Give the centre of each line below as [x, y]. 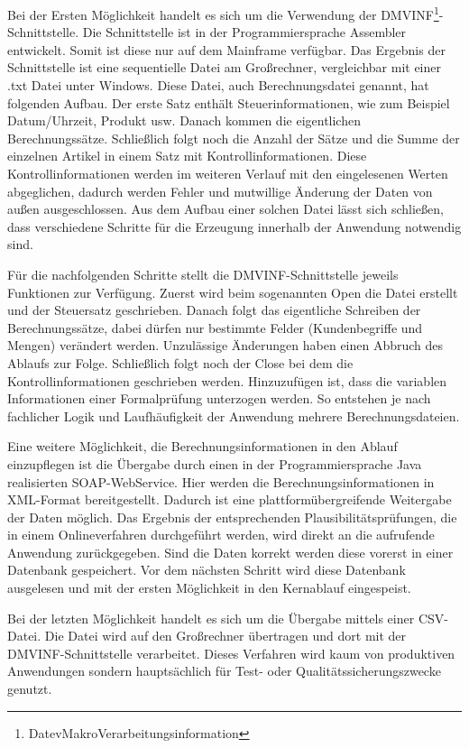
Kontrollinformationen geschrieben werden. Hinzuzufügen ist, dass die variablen [227, 380]
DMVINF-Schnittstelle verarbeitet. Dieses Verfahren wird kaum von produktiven [231, 653]
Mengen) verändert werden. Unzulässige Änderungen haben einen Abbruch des [225, 345]
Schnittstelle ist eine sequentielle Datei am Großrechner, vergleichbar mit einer [224, 67]
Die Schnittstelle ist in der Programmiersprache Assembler [244, 32]
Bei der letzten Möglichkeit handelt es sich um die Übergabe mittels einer [211, 618]
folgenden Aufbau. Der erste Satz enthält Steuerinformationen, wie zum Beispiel [229, 102]
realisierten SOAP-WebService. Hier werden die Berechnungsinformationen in [221, 481]
